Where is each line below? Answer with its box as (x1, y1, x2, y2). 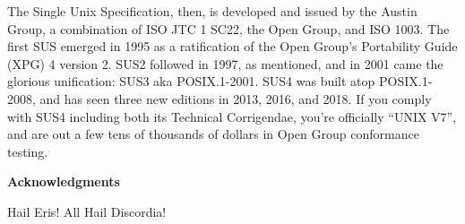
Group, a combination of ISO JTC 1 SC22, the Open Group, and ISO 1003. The (7, 19, 450, 38)
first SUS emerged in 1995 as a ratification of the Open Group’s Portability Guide (7, 37, 458, 56)
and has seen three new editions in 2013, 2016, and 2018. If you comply (39, 89, 432, 108)
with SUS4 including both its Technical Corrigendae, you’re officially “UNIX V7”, (7, 107, 457, 125)
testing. (7, 142, 48, 160)
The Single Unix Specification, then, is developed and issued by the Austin (7, 2, 418, 20)
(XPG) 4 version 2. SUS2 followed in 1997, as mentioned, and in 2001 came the (7, 54, 443, 73)
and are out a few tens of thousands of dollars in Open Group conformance (7, 125, 419, 143)
